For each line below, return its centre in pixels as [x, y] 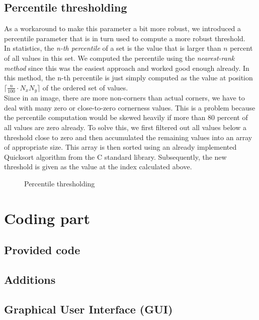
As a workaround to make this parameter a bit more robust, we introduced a [123, 28]
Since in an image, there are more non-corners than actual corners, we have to [124, 98]
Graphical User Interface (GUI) [89, 309]
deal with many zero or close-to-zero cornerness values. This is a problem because [130, 107]
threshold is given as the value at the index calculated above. [98, 167]
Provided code [42, 250]
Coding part [47, 218]
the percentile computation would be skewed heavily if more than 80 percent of [126, 117]
